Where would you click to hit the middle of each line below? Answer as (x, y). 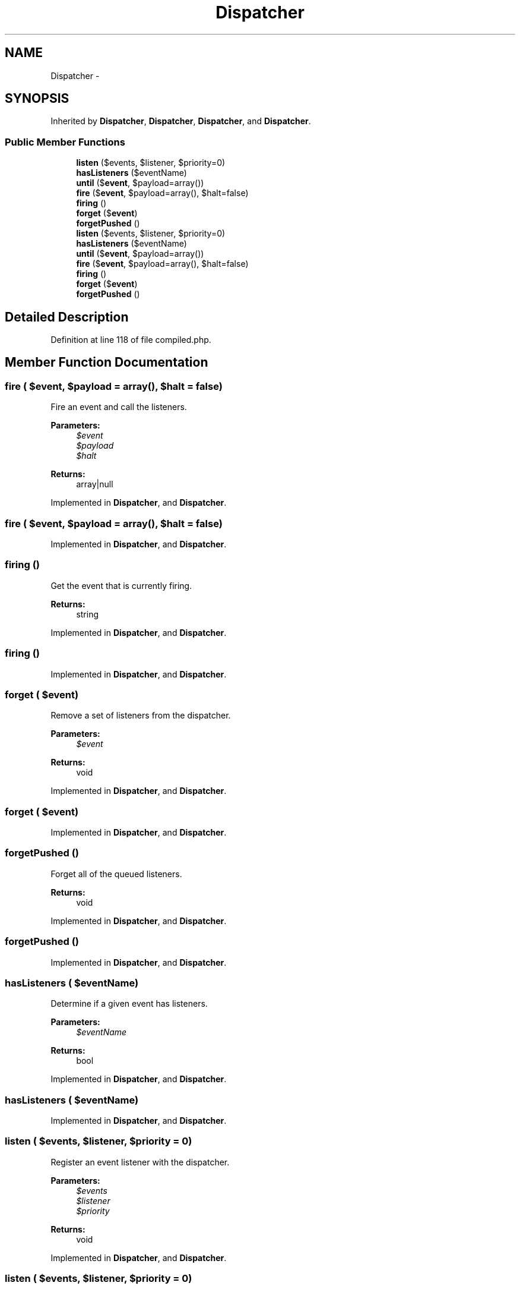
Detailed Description (67, 317)
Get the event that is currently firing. (121, 585)
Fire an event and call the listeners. (119, 407)
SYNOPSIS (37, 99)
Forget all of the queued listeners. (116, 874)
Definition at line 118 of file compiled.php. (131, 340)
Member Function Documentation (107, 363)
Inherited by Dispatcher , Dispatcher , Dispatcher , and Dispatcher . (181, 121)
